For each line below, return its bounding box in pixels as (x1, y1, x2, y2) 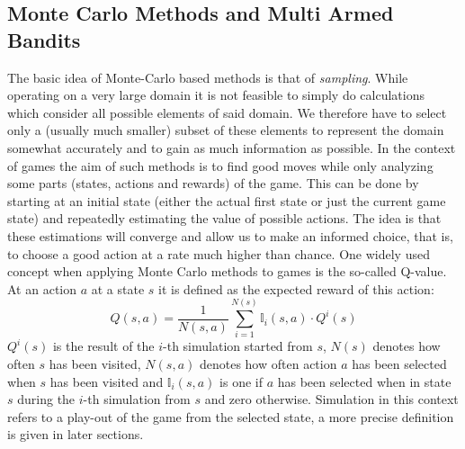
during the (17, 390, 76, 409)
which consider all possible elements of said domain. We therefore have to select (7, 103, 447, 121)
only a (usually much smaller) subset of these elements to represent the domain (7, 121, 444, 139)
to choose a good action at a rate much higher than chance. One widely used (7, 244, 430, 263)
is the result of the (52, 337, 155, 355)
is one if (219, 372, 263, 391)
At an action (7, 279, 76, 298)
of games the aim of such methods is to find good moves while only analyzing (7, 156, 434, 175)
